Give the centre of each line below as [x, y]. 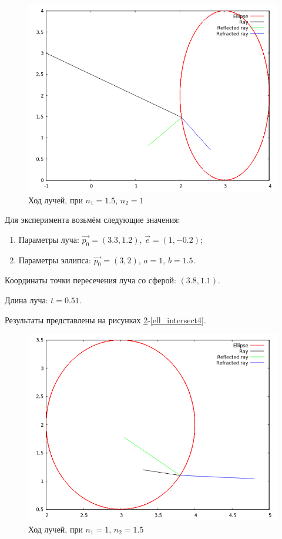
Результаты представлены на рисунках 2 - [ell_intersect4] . [105, 319]
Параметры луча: [49, 239]
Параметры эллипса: [55, 260]
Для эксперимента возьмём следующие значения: [93, 220]
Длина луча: [26, 299]
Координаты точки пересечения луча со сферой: [90, 280]
